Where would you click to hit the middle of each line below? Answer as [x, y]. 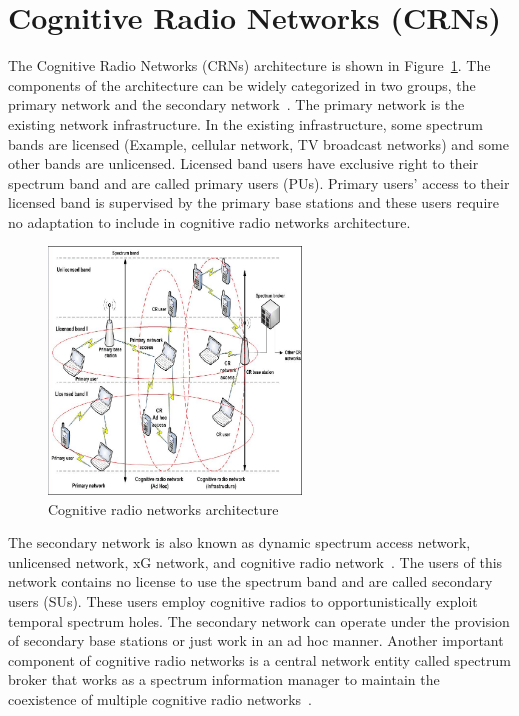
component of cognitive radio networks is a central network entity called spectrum [259, 659]
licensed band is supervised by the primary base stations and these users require [253, 202]
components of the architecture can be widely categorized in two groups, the [242, 84]
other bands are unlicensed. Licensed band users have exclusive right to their [243, 163]
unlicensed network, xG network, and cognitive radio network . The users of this [255, 561]
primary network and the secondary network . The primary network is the [236, 104]
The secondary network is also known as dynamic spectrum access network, [239, 542]
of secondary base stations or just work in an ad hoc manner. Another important [256, 640]
